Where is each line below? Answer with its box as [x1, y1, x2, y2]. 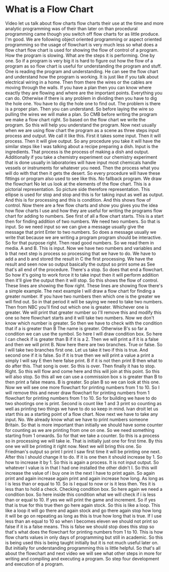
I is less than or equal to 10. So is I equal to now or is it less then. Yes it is [5, 480, 156, 487]
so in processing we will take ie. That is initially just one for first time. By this [5, 437, 163, 444]
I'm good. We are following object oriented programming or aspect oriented [5, 36, 162, 42]
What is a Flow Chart [5, 4, 94, 15]
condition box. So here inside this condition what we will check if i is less [5, 491, 156, 497]
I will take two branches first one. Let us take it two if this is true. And [5, 347, 148, 353]
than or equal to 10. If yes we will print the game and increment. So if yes [5, 496, 156, 502]
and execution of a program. [5, 561, 64, 567]
